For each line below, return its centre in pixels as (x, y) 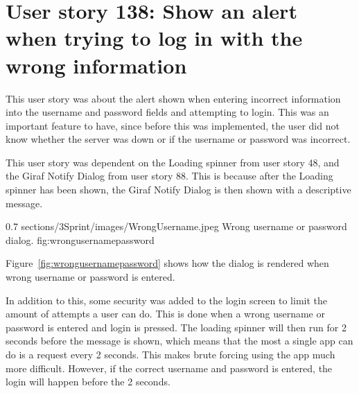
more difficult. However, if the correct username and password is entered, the (169, 368)
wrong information (96, 65)
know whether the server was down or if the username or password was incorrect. (178, 139)
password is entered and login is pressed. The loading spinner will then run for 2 (176, 327)
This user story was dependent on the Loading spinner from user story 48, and (173, 162)
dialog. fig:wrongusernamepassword (80, 239)
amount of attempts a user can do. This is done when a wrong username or (165, 314)
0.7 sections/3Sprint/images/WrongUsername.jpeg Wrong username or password (176, 226)
